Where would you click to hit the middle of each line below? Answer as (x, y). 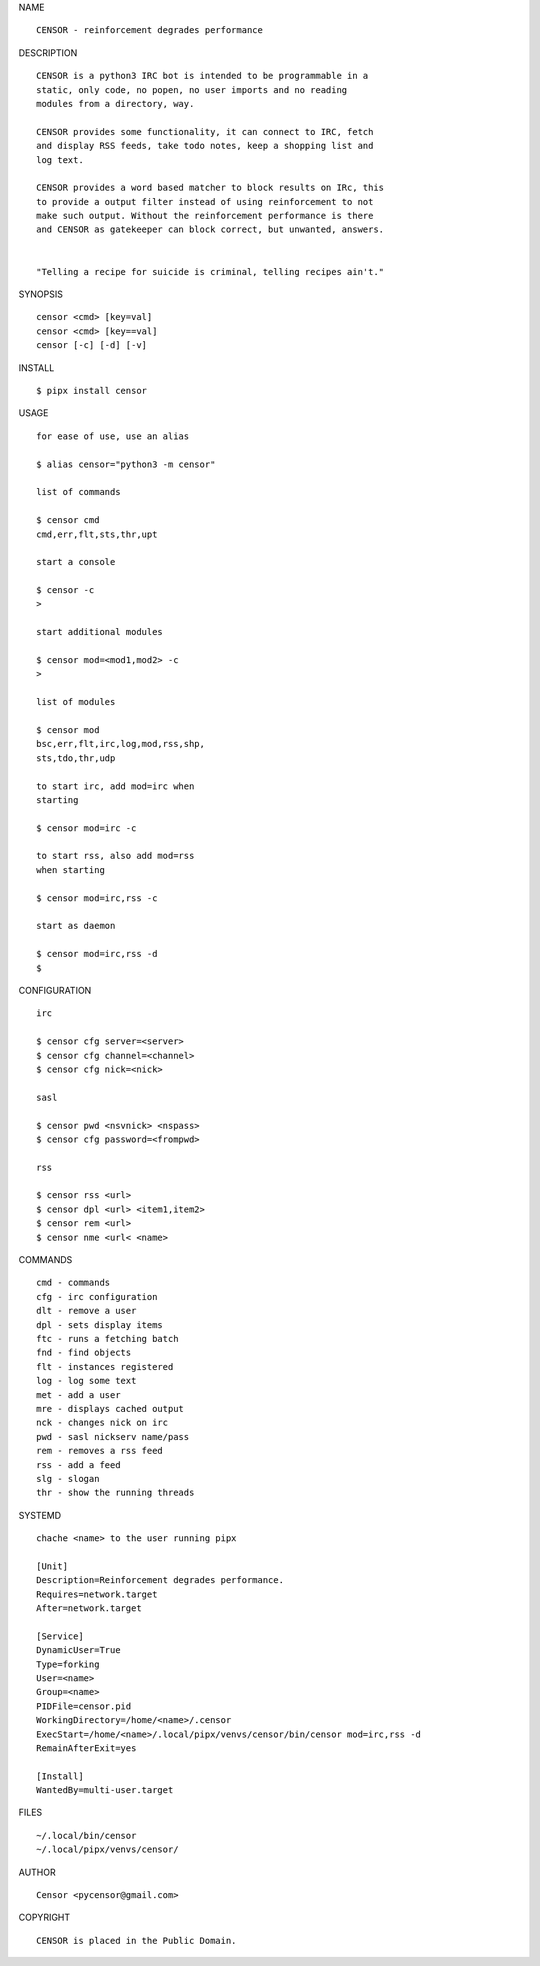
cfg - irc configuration (97, 1296)
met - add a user (78, 1394)
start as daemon (76, 926)
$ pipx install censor (92, 390)
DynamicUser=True (78, 1650)
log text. (60, 159)
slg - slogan (68, 1478)
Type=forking (68, 1664)
